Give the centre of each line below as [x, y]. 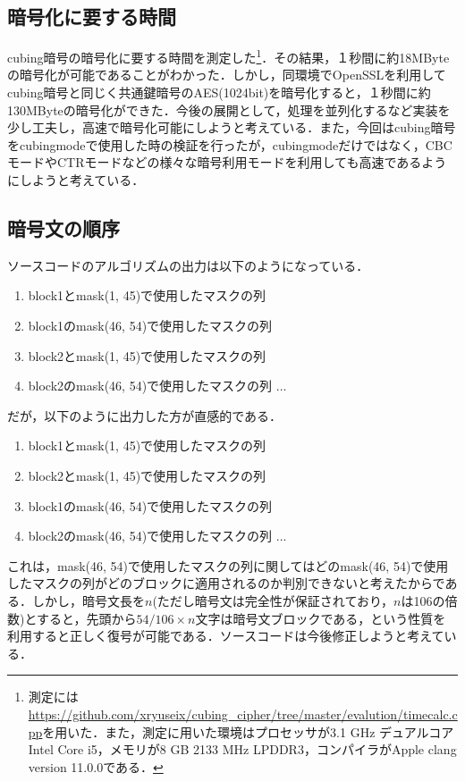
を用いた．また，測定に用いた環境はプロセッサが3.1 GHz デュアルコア [248, 731]
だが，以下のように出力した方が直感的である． [145, 415]
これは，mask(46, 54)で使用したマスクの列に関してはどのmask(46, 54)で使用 [228, 565]
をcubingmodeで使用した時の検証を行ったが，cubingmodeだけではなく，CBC [230, 144]
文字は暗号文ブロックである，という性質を [321, 618]
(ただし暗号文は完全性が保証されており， [273, 600]
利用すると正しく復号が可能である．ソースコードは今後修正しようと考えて [226, 636]
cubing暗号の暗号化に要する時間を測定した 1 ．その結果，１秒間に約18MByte [228, 56]
